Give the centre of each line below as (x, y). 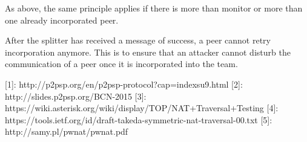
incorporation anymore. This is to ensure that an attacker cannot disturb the (148, 52)
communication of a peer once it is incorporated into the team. (121, 64)
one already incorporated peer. (62, 20)
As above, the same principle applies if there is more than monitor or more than (154, 8)
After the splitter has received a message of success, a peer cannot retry (138, 40)
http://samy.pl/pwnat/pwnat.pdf (67, 131)
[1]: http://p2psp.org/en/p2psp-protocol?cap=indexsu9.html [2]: (124, 84)
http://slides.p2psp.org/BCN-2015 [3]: (76, 96)
